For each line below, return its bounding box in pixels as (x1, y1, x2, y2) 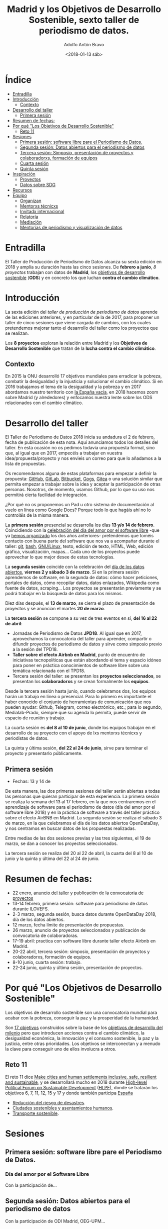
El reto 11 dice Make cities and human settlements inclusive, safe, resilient (5, 1074, 156, 1080)
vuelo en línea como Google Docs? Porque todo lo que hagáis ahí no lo (5, 507, 151, 513)
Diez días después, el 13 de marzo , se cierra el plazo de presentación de (5, 600, 155, 606)
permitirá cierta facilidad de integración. (5, 492, 88, 498)
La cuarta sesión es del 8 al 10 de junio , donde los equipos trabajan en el (5, 725, 156, 731)
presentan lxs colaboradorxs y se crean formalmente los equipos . (12, 679, 150, 685)
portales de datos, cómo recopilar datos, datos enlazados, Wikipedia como (5, 580, 159, 586)
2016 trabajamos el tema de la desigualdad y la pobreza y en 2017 (5, 384, 141, 390)
